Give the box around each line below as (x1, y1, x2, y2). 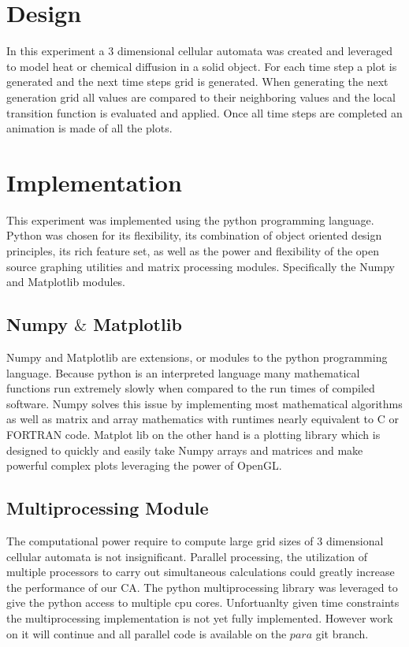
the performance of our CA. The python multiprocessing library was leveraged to (6, 578, 398, 595)
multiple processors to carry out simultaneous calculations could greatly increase (6, 563, 395, 580)
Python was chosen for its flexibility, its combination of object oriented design (6, 227, 382, 244)
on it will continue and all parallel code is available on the (6, 625, 287, 641)
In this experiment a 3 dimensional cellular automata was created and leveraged (6, 43, 392, 59)
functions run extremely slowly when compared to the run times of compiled (6, 380, 375, 396)
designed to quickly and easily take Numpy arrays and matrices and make (6, 441, 363, 458)
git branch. (315, 625, 369, 641)
